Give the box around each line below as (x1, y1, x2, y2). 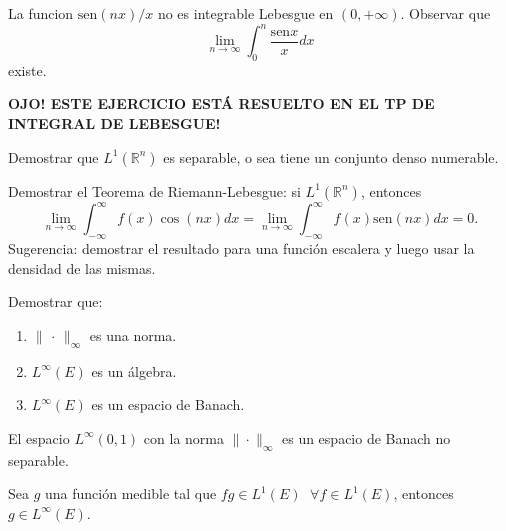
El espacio (8, 427, 70, 448)
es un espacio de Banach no (281, 427, 451, 448)
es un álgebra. (91, 360, 177, 381)
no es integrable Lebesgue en (157, 3, 334, 23)
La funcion (8, 3, 74, 23)
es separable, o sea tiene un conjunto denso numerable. (163, 146, 499, 167)
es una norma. (89, 324, 177, 345)
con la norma (143, 427, 225, 448)
